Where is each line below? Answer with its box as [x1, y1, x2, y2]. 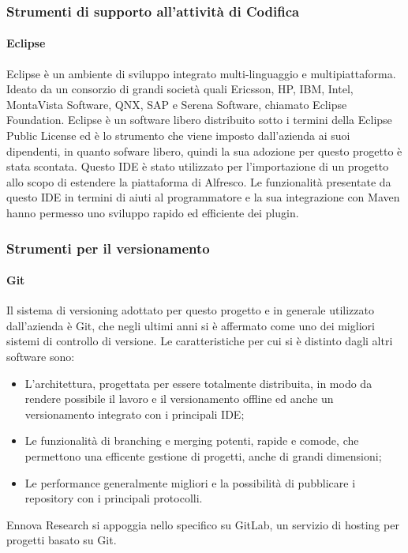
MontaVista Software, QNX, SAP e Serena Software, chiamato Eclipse [6, 96, 347, 112]
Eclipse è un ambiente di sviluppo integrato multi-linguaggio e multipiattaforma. [6, 65, 396, 81]
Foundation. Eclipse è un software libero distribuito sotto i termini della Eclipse [6, 111, 392, 128]
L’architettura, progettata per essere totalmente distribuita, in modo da [24, 374, 372, 391]
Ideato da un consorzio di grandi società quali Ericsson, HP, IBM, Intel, [6, 81, 354, 97]
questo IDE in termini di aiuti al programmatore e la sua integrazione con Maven [6, 189, 400, 205]
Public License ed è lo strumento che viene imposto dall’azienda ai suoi [6, 127, 350, 144]
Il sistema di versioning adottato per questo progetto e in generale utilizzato [6, 302, 374, 318]
